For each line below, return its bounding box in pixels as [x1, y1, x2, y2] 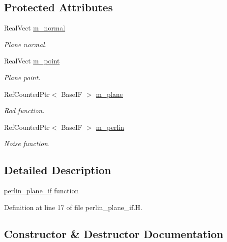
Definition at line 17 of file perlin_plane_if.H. [4, 202, 142, 212]
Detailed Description [4, 162, 112, 178]
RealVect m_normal [4, 23, 65, 33]
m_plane [96, 89, 123, 99]
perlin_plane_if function [4, 185, 79, 196]
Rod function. [4, 105, 45, 116]
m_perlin [96, 121, 124, 132]
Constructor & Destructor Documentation [4, 226, 224, 241]
